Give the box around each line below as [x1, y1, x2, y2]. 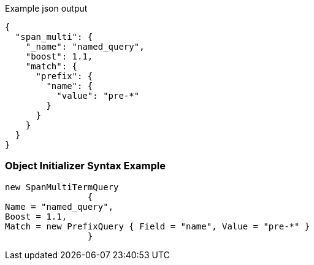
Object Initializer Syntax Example [5, 159, 166, 172]
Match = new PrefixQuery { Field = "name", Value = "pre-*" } [5, 221, 310, 231]
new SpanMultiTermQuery [5, 182, 119, 192]
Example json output [5, 3, 88, 13]
